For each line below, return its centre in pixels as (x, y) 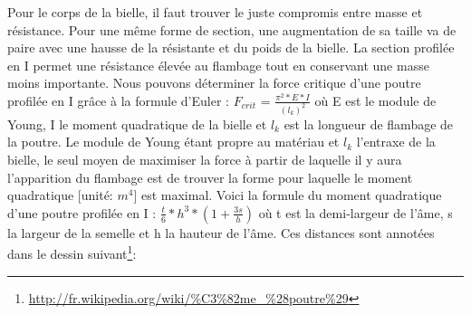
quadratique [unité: (60, 195)
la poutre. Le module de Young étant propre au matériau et (173, 142)
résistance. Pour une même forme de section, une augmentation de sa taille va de (232, 29)
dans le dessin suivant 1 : (72, 252)
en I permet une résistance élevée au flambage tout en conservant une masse (218, 65)
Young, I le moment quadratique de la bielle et (137, 124)
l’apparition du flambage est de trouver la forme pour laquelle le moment (210, 177)
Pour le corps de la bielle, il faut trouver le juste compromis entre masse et (215, 12)
